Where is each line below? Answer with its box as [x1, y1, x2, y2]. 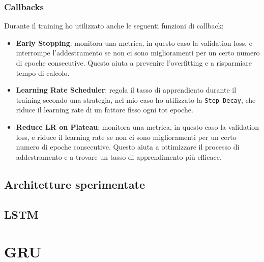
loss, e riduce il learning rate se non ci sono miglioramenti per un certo [16, 131, 237, 142]
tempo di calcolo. [16, 67, 70, 78]
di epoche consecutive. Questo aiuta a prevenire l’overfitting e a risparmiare [16, 57, 252, 68]
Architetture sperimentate [4, 176, 145, 192]
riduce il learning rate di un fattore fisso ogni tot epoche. [16, 104, 193, 115]
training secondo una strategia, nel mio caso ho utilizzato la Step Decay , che [16, 94, 256, 105]
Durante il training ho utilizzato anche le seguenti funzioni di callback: [4, 20, 224, 31]
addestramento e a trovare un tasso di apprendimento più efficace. [16, 151, 222, 162]
